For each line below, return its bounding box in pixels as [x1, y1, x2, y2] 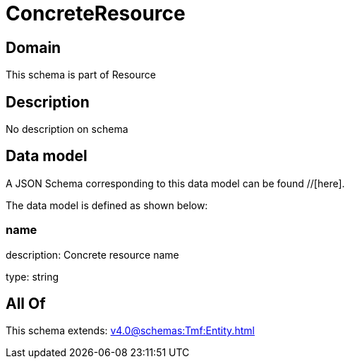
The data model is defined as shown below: [6, 199, 208, 211]
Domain [6, 38, 61, 57]
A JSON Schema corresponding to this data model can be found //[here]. [6, 177, 345, 189]
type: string [6, 270, 59, 283]
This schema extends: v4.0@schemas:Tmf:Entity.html [6, 324, 255, 337]
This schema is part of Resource [6, 69, 156, 81]
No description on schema [6, 123, 128, 136]
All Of [6, 295, 46, 313]
